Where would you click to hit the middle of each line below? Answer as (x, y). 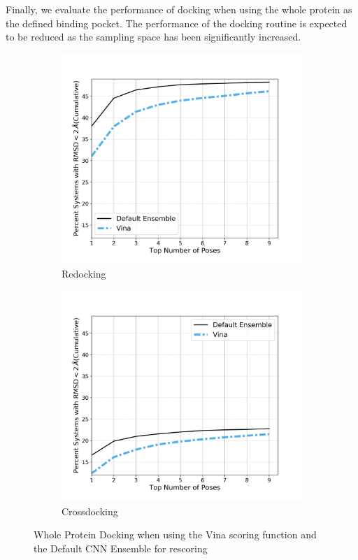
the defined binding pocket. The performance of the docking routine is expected (177, 23)
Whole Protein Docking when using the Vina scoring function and (175, 534)
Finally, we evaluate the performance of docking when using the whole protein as (179, 9)
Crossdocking (90, 511)
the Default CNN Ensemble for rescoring (121, 548)
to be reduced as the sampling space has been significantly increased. (153, 37)
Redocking (84, 274)
